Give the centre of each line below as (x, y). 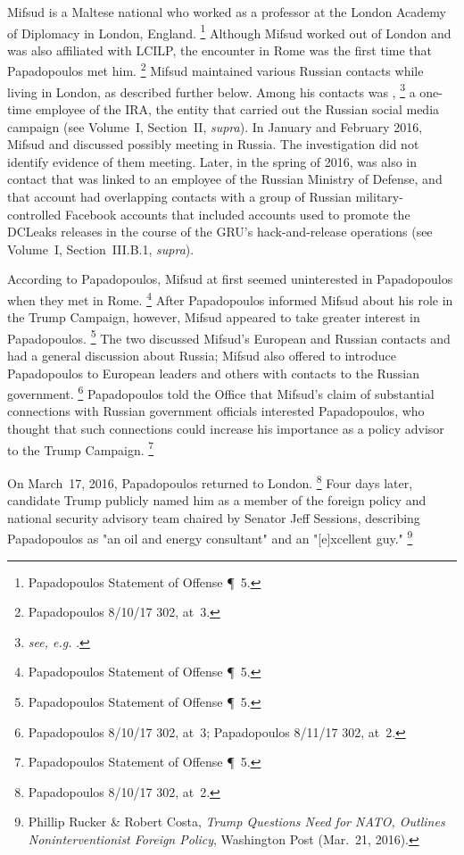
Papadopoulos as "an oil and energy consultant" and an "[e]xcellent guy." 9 (210, 537)
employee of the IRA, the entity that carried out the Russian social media (237, 108)
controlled (34, 214)
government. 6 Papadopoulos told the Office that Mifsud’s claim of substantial (221, 392)
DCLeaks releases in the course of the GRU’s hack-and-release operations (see (220, 232)
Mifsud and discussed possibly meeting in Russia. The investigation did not (213, 144)
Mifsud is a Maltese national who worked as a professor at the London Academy (227, 12)
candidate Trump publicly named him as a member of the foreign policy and (217, 500)
